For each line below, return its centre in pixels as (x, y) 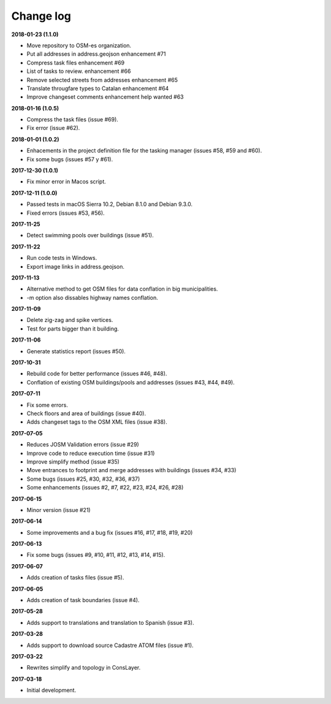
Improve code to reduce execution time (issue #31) (91, 453)
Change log (41, 16)
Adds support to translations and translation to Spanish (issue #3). (110, 622)
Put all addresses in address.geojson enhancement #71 (96, 54)
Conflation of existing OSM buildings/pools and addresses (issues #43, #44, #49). (131, 382)
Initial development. (51, 691)
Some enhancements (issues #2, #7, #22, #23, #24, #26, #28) (105, 488)
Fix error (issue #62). (53, 128)
